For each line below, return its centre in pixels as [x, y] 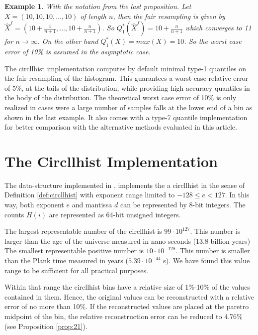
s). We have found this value [207, 260]
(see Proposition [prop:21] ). [46, 326]
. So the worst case [213, 41]
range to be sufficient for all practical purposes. [76, 270]
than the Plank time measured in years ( [66, 260]
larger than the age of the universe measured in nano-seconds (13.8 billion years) [128, 241]
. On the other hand [68, 41]
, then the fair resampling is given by [169, 16]
